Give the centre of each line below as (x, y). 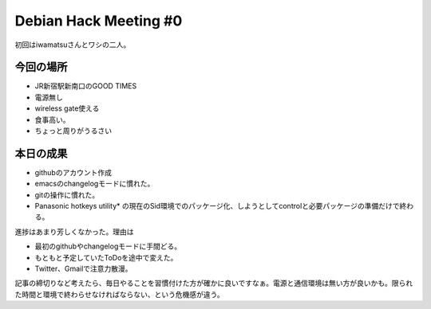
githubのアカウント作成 (73, 172)
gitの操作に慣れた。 (67, 194)
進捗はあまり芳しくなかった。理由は (74, 232)
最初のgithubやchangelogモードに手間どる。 (108, 246)
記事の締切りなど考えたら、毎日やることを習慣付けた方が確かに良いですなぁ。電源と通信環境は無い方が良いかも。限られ (214, 284)
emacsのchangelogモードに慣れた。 (95, 184)
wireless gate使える (67, 108)
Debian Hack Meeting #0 (99, 21)
